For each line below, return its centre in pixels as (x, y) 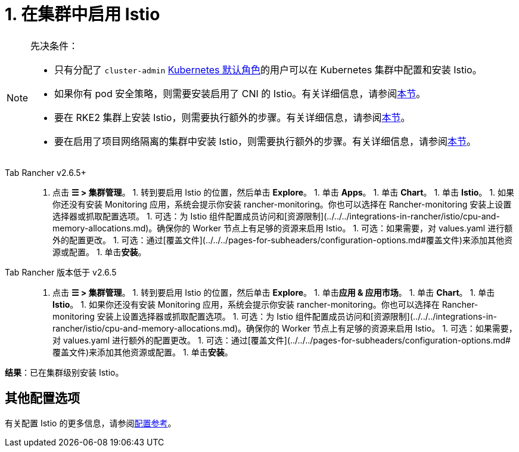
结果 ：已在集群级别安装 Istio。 (64, 372)
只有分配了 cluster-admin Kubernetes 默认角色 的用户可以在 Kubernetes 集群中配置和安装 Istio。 (268, 69)
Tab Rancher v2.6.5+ (46, 172)
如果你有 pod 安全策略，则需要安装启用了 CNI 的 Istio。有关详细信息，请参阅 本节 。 (240, 93)
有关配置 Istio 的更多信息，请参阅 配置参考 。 (91, 423)
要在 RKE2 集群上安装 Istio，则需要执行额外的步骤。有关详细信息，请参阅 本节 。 (232, 117)
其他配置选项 (42, 398)
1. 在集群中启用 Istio (83, 14)
